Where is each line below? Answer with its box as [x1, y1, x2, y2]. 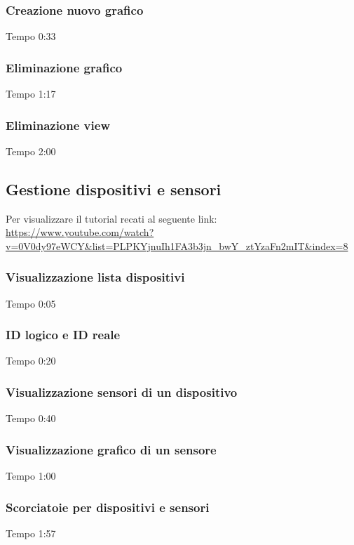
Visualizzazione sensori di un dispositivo [6, 383, 238, 400]
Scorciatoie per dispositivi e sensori [6, 498, 210, 516]
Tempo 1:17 [6, 86, 56, 101]
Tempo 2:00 [6, 143, 56, 158]
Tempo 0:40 [6, 411, 56, 426]
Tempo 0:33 [6, 29, 56, 44]
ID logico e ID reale [6, 326, 121, 343]
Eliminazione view [6, 116, 110, 133]
